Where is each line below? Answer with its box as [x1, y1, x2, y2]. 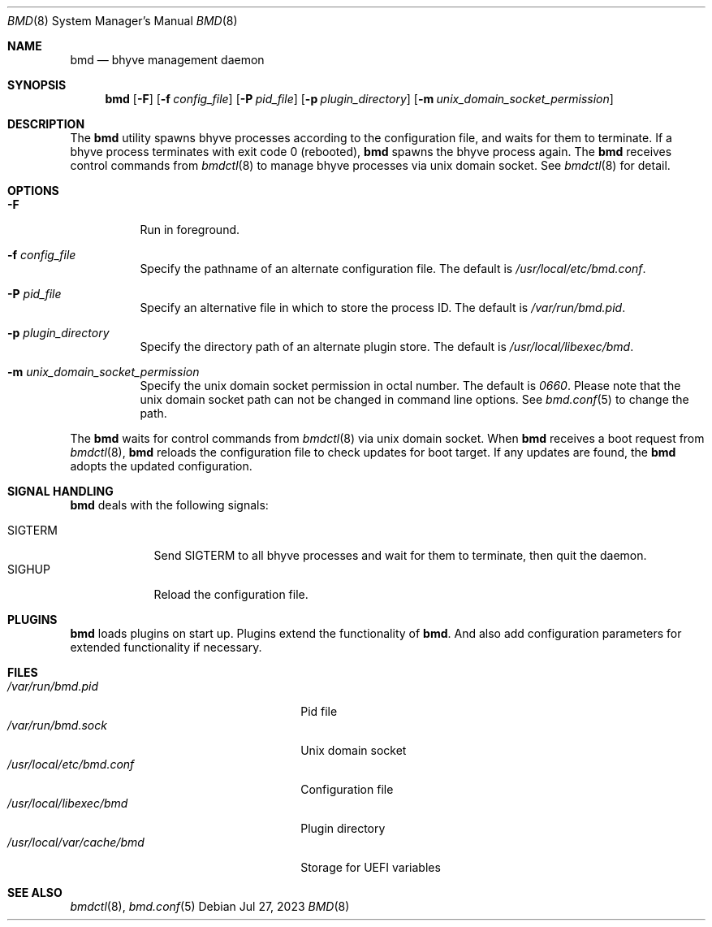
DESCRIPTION [7, 117, 85, 131]
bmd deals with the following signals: [70, 498, 269, 512]
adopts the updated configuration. [70, 459, 252, 473]
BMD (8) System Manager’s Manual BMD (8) [7, 14, 238, 28]
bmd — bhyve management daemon [70, 53, 265, 67]
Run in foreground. [140, 223, 240, 236]
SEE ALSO [7, 886, 63, 899]
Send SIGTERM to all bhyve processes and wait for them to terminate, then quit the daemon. [153, 548, 647, 562]
